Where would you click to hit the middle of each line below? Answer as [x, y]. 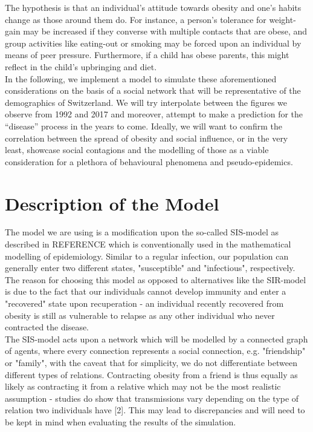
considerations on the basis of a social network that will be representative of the [153, 90]
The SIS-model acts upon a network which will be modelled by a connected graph [156, 339]
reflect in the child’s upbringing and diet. [81, 66]
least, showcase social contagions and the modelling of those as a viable [137, 150]
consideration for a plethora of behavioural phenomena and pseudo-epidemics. [149, 161]
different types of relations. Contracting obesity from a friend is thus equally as [151, 374]
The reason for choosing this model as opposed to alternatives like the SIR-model [156, 279]
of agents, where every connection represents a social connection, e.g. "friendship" [155, 351]
